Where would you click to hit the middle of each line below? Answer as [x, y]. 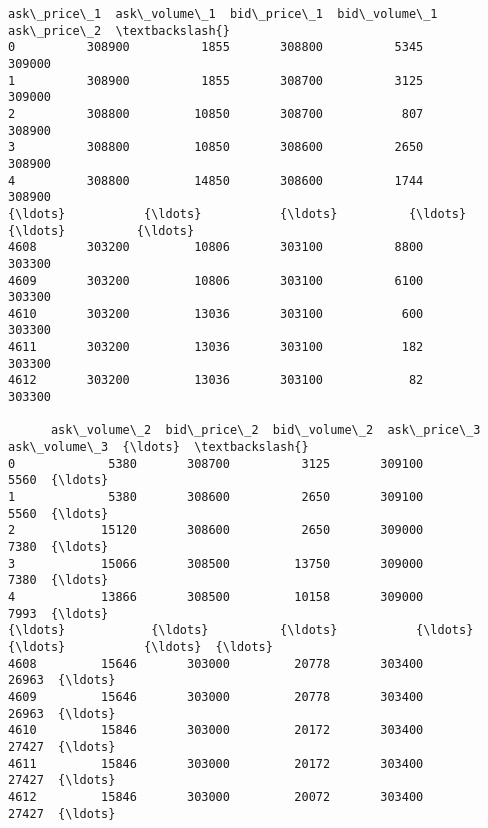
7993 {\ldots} [58, 613]
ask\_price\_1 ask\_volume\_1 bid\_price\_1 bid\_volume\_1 [223, 14]
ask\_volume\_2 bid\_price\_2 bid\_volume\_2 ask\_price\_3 [265, 430]
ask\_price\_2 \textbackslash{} [119, 30]
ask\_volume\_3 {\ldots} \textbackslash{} [158, 447]
